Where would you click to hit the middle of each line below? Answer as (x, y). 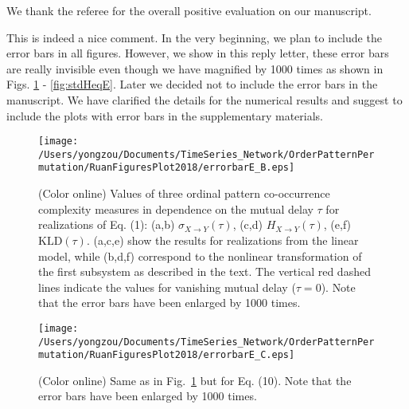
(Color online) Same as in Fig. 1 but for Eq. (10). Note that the (195, 380)
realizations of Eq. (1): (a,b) (107, 224)
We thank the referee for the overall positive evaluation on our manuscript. (189, 10)
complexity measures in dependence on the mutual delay (176, 208)
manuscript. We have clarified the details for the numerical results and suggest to (204, 99)
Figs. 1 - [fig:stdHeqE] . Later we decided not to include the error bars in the (192, 84)
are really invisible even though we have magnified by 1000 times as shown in (195, 68)
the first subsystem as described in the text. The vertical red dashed (204, 271)
